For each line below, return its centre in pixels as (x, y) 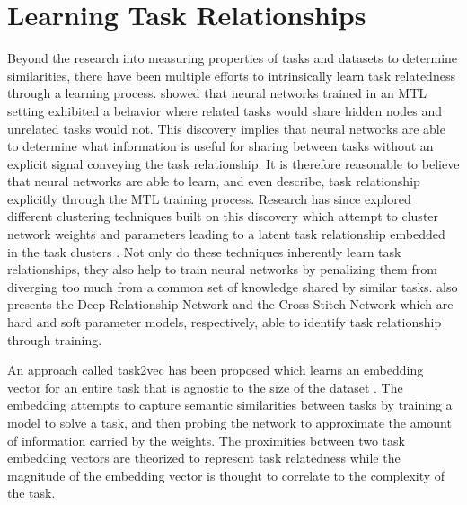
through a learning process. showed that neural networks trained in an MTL (217, 93)
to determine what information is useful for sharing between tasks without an (220, 146)
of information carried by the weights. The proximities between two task (206, 440)
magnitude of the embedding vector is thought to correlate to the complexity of (226, 475)
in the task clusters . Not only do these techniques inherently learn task (204, 251)
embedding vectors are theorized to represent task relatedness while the (204, 458)
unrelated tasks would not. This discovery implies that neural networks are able (226, 128)
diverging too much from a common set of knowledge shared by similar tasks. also (233, 286)
